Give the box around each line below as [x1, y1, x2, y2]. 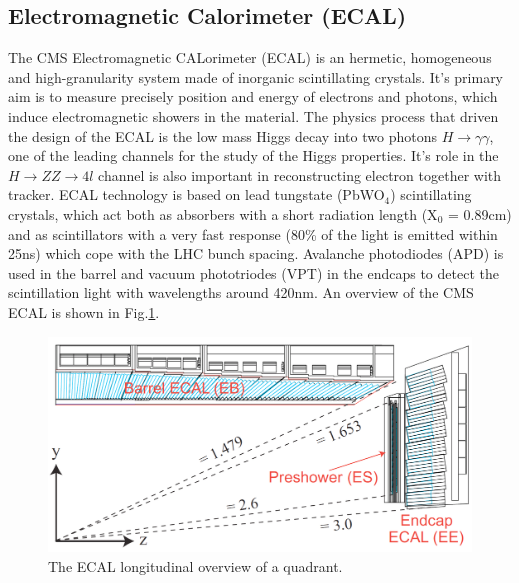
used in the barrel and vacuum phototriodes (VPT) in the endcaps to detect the [8, 262, 499, 283]
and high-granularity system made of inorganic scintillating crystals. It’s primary [8, 66, 504, 87]
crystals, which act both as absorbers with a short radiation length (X [8, 203, 438, 224]
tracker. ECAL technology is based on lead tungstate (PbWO [8, 184, 385, 205]
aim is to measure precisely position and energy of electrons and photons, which [8, 86, 498, 107]
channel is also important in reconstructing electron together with [98, 164, 502, 185]
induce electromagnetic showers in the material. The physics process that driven [8, 105, 499, 126]
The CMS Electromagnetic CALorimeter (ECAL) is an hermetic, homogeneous [8, 47, 492, 68]
